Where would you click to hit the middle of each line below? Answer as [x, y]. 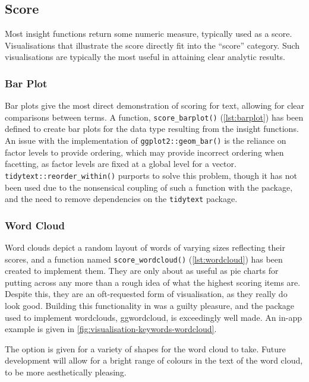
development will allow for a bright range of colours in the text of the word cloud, [154, 360]
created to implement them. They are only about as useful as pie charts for [142, 271]
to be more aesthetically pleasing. [66, 372]
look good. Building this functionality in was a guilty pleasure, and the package [150, 306]
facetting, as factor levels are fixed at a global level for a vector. [121, 164]
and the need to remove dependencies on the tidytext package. [121, 199]
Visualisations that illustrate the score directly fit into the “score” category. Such [152, 45]
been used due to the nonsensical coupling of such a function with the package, [149, 187]
